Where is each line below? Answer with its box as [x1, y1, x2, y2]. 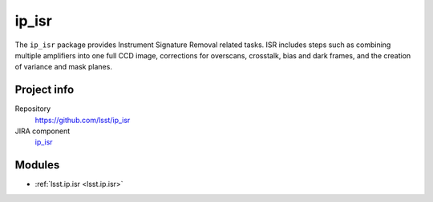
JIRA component [14, 126, 71, 136]
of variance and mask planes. [14, 62, 112, 72]
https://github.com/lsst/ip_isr [34, 115, 131, 125]
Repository [14, 104, 51, 113]
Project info [14, 83, 75, 97]
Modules [14, 158, 60, 172]
